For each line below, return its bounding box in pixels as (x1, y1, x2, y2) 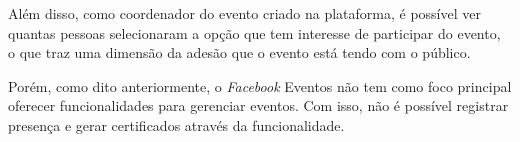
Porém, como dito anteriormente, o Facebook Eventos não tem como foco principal (8, 75, 512, 96)
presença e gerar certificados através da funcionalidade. (8, 114, 345, 135)
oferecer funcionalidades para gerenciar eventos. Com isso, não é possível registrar (8, 95, 509, 116)
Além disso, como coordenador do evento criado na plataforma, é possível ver (8, 3, 481, 23)
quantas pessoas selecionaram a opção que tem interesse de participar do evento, (8, 22, 501, 43)
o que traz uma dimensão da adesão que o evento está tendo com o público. (8, 42, 471, 63)
